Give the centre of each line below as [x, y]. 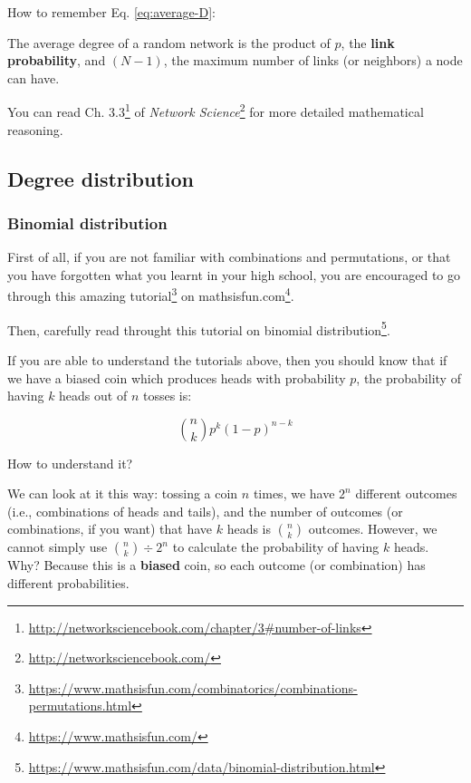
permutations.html [80, 706]
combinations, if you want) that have [110, 529]
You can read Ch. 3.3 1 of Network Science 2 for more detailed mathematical [216, 111]
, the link [368, 42]
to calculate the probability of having [276, 547]
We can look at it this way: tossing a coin [123, 493]
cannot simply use [58, 547]
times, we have [294, 493]
